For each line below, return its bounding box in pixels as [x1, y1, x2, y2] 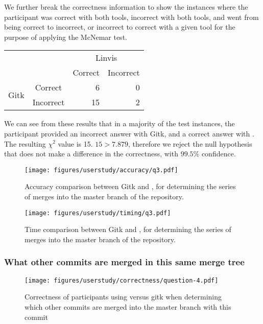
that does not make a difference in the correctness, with [4, 148, 178, 159]
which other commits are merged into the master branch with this [25, 301, 231, 312]
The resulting [4, 138, 46, 149]
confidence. [201, 148, 236, 159]
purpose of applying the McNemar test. [4, 31, 127, 42]
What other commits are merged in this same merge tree [4, 256, 245, 268]
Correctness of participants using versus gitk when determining [25, 291, 222, 302]
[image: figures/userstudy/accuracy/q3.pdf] [25, 166, 178, 174]
